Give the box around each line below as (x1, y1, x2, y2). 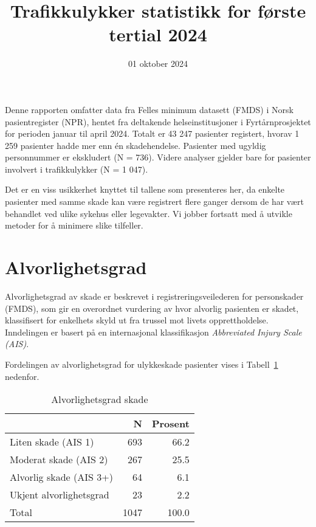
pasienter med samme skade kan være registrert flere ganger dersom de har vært (5, 195, 304, 208)
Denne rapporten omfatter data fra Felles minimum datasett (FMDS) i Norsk (5, 103, 294, 115)
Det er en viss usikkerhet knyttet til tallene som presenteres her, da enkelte (5, 183, 285, 196)
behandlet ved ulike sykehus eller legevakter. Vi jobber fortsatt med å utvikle (5, 207, 292, 219)
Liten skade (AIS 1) (10, 435, 94, 449)
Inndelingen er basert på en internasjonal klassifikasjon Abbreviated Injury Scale (5, 325, 302, 338)
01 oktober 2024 (128, 57, 188, 70)
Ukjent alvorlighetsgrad (10, 487, 109, 502)
